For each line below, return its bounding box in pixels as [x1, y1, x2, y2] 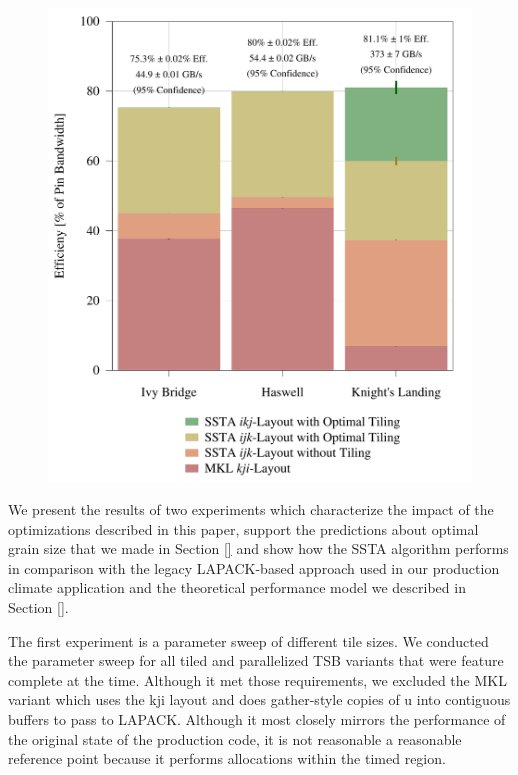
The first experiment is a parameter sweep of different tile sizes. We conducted [8, 630, 489, 651]
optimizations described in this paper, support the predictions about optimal [8, 518, 479, 539]
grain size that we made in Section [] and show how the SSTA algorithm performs [8, 538, 509, 559]
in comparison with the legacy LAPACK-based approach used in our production [8, 557, 500, 578]
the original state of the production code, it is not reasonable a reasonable [8, 728, 462, 749]
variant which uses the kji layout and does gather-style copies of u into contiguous [8, 689, 511, 710]
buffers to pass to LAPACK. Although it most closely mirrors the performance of [8, 709, 506, 730]
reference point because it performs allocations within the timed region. [8, 748, 446, 769]
